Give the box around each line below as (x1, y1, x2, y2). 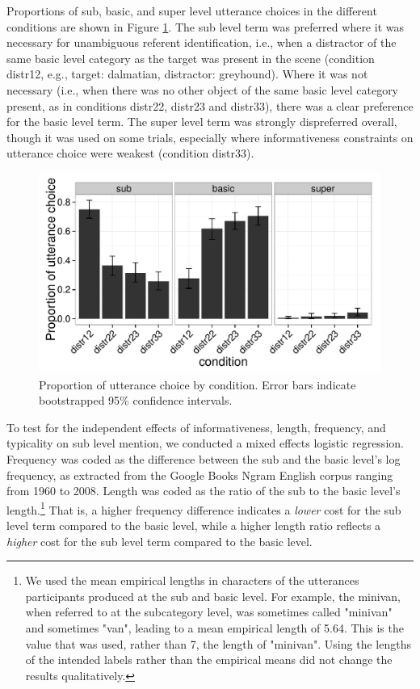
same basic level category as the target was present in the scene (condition (6, 49, 375, 66)
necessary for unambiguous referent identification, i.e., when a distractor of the (6, 34, 397, 51)
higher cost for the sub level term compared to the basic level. (6, 532, 313, 549)
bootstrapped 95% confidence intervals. (39, 392, 233, 409)
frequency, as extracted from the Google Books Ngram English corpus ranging (6, 466, 393, 483)
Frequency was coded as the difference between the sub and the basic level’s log (6, 450, 401, 467)
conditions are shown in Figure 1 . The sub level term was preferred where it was (6, 18, 404, 35)
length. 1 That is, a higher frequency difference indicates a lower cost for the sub (6, 498, 401, 518)
